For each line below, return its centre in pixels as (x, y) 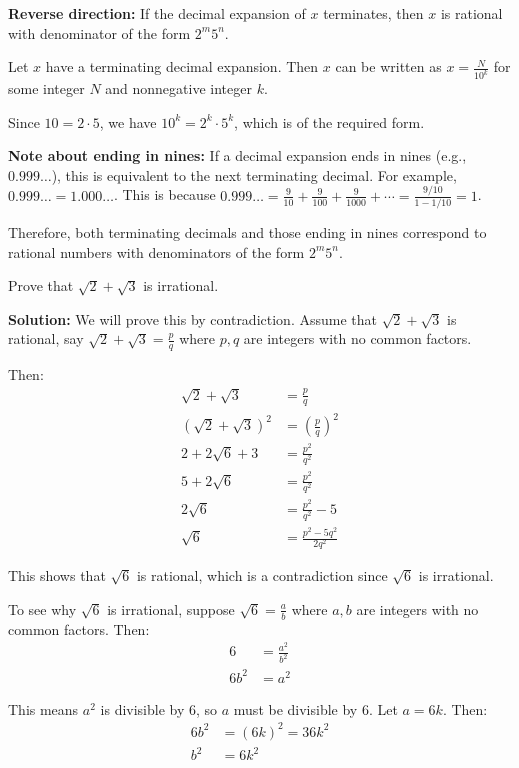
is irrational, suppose (171, 608)
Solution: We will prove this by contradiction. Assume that (192, 318)
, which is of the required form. (329, 121)
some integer (46, 88)
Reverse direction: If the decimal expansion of (157, 13)
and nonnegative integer (178, 88)
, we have (128, 121)
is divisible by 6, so (159, 708)
